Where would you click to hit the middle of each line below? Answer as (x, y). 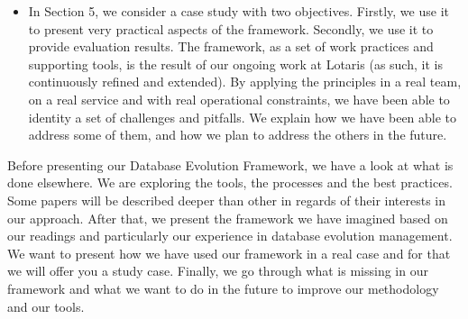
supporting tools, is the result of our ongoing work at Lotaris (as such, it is (235, 64)
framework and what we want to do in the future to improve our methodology (223, 288)
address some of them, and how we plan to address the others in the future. (238, 135)
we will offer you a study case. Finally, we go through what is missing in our (218, 271)
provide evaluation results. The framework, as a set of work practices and (231, 46)
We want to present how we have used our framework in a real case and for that (229, 253)
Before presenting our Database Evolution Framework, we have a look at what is (230, 164)
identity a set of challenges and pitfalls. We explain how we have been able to (243, 117)
